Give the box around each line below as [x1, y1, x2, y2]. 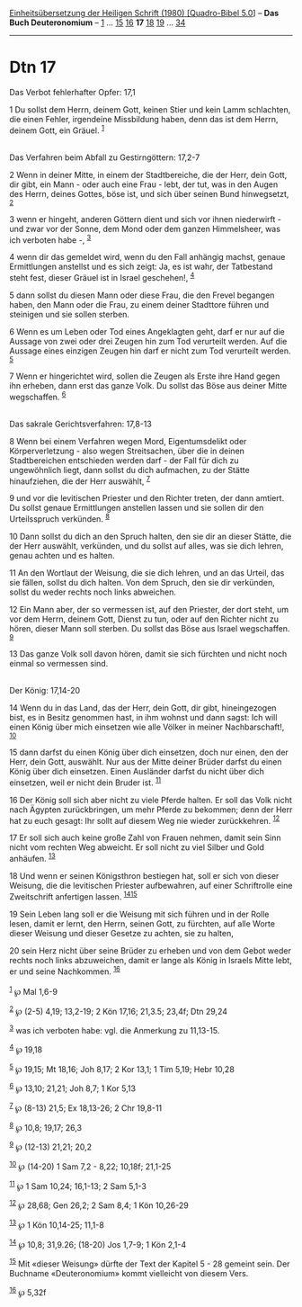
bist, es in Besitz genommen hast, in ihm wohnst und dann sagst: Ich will [9, 712, 278, 722]
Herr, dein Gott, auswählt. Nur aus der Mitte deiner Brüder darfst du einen [9, 756, 282, 767]
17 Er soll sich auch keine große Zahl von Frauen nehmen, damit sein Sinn [9, 832, 281, 844]
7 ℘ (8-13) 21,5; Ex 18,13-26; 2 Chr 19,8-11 [9, 1101, 163, 1114]
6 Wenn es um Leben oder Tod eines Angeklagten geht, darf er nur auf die [9, 326, 285, 336]
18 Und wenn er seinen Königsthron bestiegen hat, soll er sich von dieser [9, 870, 280, 881]
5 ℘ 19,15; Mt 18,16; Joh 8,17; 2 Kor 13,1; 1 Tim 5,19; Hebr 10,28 [9, 1061, 235, 1074]
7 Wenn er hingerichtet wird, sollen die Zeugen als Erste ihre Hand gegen [9, 371, 280, 381]
